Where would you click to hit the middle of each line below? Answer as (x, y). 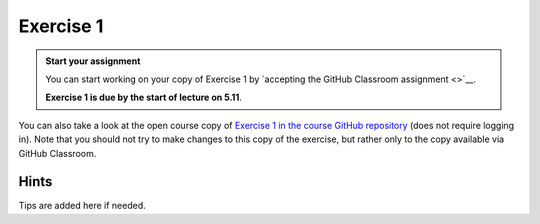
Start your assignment (93, 61)
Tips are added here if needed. (82, 206)
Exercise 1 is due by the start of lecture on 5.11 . (143, 97)
